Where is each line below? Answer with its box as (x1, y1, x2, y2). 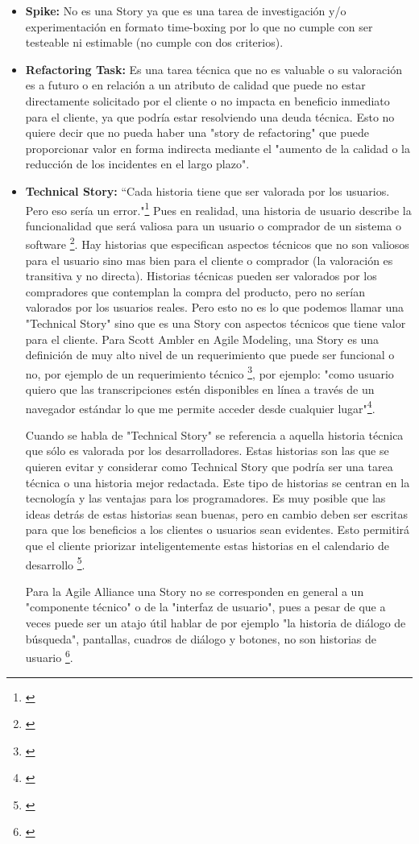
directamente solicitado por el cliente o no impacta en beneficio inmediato (25, 92, 390, 109)
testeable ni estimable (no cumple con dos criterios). (25, 34, 284, 51)
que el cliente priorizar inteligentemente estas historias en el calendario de (25, 537, 389, 554)
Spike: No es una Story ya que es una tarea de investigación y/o (25, 2, 346, 19)
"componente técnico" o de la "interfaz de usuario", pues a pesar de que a (25, 598, 386, 615)
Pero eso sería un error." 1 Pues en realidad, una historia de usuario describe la (25, 199, 412, 218)
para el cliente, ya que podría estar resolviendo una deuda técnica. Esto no (25, 108, 395, 125)
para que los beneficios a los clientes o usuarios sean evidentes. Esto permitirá (25, 521, 410, 538)
